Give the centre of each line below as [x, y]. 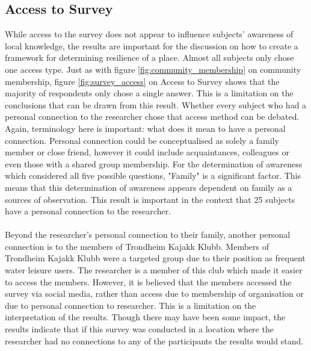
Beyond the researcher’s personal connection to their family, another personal [148, 235]
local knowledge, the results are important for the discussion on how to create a [152, 45]
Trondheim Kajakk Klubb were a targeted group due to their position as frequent [155, 258]
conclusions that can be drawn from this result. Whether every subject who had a [156, 104]
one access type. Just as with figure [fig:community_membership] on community [153, 69]
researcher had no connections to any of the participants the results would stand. [154, 340]
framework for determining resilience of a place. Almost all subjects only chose [149, 57]
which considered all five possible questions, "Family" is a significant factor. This [153, 175]
